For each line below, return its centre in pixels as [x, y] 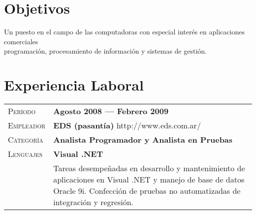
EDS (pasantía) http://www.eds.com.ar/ [127, 125]
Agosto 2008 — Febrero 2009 [111, 111]
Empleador [27, 125]
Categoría [26, 140]
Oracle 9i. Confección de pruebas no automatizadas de [147, 191]
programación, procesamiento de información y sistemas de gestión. [105, 51]
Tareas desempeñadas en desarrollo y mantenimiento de [149, 168]
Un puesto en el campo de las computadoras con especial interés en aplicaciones [124, 32]
